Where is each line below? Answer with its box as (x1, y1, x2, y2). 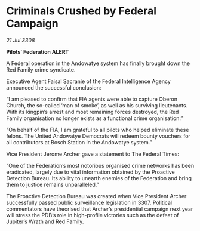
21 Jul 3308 (6, 36, 35, 44)
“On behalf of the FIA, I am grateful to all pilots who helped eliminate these (6, 126, 189, 133)
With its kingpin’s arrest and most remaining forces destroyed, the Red (6, 108, 179, 115)
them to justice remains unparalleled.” (6, 181, 100, 188)
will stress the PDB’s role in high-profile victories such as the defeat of (6, 211, 179, 218)
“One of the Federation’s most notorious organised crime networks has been (6, 162, 195, 169)
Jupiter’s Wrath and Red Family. (6, 218, 84, 225)
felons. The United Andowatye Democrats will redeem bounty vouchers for (6, 133, 191, 140)
